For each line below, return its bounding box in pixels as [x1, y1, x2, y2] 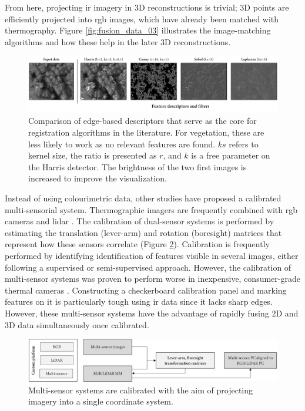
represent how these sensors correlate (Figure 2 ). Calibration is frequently [5, 238, 270, 250]
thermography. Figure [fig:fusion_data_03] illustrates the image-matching [5, 24, 271, 36]
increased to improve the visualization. [28, 172, 167, 184]
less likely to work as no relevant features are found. [28, 137, 216, 150]
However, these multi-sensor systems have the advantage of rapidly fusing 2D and [5, 306, 299, 319]
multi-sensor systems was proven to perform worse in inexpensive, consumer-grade [5, 272, 300, 285]
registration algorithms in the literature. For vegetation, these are [28, 126, 264, 139]
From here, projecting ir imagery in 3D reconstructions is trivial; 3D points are [5, 1, 289, 13]
